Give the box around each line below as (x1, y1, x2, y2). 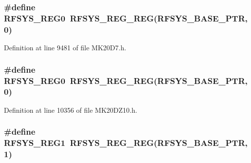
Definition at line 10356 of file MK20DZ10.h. (4, 104, 137, 115)
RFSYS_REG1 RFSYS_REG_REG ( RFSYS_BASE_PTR (4, 137, 245, 149)
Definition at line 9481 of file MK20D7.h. (4, 42, 126, 53)
